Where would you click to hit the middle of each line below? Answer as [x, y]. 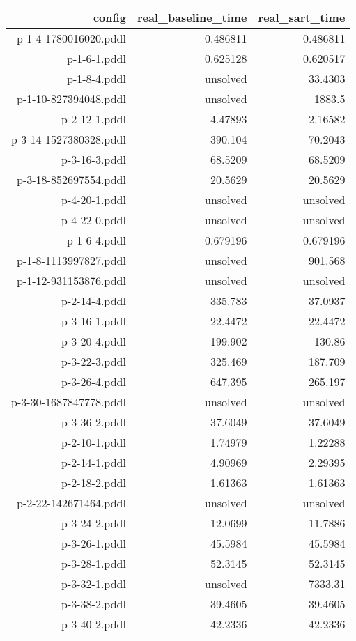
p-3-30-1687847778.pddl [69, 402]
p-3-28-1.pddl [94, 563]
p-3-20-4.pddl [94, 341]
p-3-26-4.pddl [94, 381]
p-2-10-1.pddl [94, 442]
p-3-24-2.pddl [94, 523]
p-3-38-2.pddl [94, 604]
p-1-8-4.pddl [96, 78]
